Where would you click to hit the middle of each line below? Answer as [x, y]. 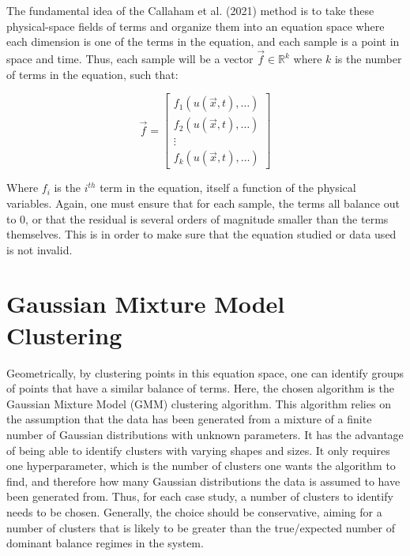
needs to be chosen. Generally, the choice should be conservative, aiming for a [194, 511]
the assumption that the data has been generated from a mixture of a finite [189, 419]
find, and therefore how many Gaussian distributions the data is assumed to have [203, 481]
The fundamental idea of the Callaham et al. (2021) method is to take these [190, 10]
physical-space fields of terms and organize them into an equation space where [196, 26]
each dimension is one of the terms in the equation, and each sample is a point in [203, 41]
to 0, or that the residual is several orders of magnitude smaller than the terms [197, 218]
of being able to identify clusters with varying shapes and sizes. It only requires [198, 450]
